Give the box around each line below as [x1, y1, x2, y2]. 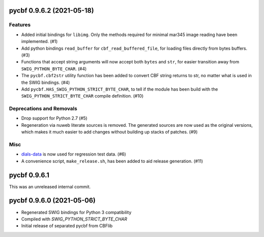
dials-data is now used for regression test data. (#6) [21, 151, 127, 157]
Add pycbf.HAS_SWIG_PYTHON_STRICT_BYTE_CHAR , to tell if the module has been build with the [21, 86, 218, 92]
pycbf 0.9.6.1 [9, 171, 49, 179]
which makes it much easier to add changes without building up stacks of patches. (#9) [21, 129, 198, 135]
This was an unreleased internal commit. [9, 183, 91, 190]
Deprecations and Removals [9, 105, 78, 112]
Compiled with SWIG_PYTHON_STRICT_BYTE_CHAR [21, 216, 127, 222]
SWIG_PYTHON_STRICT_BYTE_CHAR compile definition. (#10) [21, 93, 144, 99]
